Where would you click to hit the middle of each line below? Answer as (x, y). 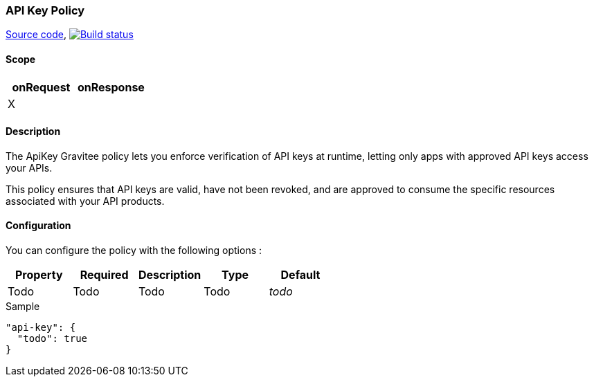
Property (39, 275)
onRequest (41, 87)
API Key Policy (45, 10)
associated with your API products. (85, 201)
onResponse (111, 87)
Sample (23, 307)
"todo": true (52, 339)
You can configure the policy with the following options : (134, 251)
